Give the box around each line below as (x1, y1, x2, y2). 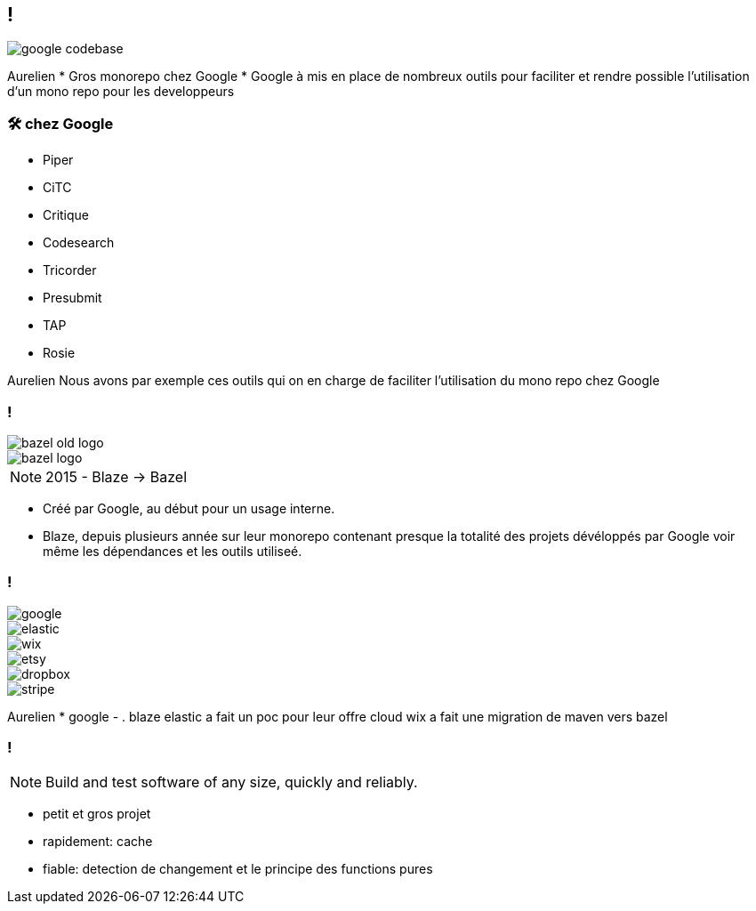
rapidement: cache (43, 834, 153, 850)
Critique (43, 207, 90, 223)
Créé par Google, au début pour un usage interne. (43, 500, 335, 516)
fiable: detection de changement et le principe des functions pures (43, 861, 433, 877)
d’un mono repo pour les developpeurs (7, 84, 235, 100)
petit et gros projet (43, 806, 151, 822)
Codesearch (43, 235, 115, 251)
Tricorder (43, 262, 97, 278)
